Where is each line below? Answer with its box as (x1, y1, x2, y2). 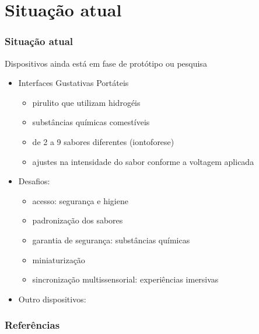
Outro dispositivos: (18, 292, 86, 305)
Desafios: (18, 175, 50, 187)
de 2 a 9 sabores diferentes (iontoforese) (32, 135, 174, 147)
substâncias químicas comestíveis (32, 116, 150, 128)
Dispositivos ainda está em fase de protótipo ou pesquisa (5, 57, 207, 69)
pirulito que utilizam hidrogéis (32, 96, 141, 108)
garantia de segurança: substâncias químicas (32, 233, 190, 246)
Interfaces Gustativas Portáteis (18, 77, 129, 89)
